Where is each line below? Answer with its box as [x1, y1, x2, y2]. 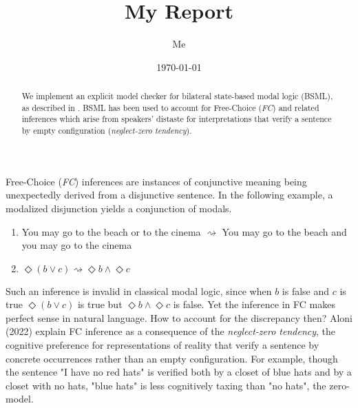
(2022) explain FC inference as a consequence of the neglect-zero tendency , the [6, 324, 335, 338]
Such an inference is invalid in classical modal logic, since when [6, 283, 272, 298]
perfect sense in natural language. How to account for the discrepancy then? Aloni [6, 310, 352, 325]
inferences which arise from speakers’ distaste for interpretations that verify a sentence [21, 113, 332, 125]
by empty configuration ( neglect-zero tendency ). [21, 125, 192, 136]
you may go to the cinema [21, 238, 132, 252]
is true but [77, 297, 123, 312]
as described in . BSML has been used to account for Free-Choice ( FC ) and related [21, 101, 319, 113]
